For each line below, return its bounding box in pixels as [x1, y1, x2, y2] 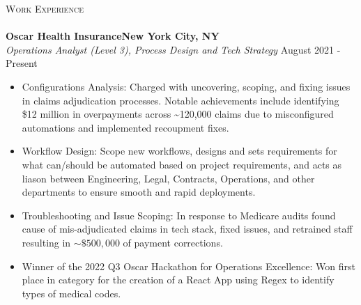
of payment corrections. [123, 235, 223, 249]
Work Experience [6, 1, 84, 15]
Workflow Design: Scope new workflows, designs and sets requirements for [22, 143, 337, 158]
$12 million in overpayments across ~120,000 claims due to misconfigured [22, 107, 334, 121]
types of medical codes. [22, 286, 121, 300]
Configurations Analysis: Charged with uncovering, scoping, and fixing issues [22, 79, 351, 93]
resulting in [22, 235, 71, 249]
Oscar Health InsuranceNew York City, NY [6, 29, 220, 43]
